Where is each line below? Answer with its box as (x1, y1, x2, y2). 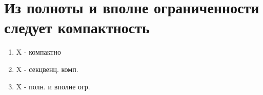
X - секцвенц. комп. (16, 63, 78, 74)
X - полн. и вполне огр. (16, 81, 90, 91)
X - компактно (16, 46, 61, 57)
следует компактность (4, 17, 150, 38)
